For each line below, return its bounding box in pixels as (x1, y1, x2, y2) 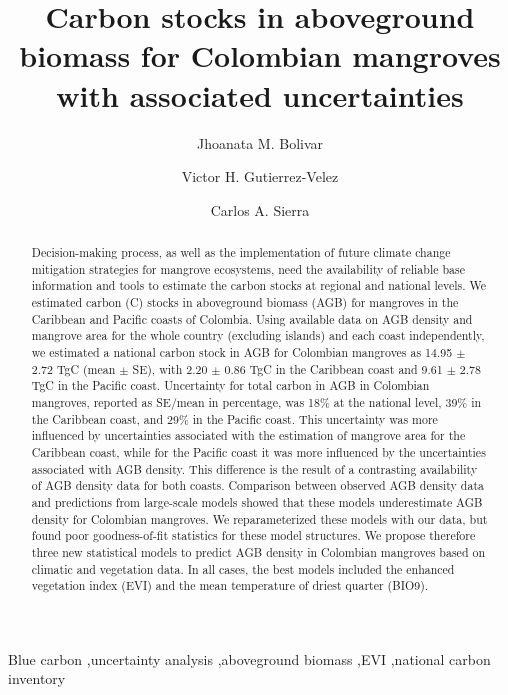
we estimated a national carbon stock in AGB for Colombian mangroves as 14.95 (31, 344, 453, 361)
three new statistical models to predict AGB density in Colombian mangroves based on (31, 543, 486, 560)
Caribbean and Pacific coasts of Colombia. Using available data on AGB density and (31, 310, 473, 327)
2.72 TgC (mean (31, 360, 116, 377)
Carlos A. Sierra (210, 199, 310, 220)
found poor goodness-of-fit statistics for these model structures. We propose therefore (31, 527, 476, 544)
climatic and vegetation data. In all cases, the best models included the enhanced (31, 560, 455, 577)
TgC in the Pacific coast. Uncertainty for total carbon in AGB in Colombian (31, 377, 430, 394)
